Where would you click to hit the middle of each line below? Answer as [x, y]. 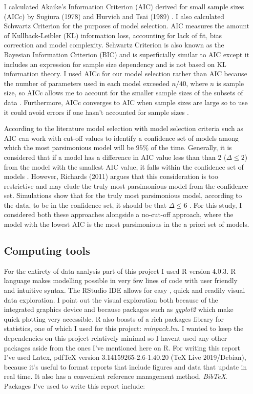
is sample [230, 83]
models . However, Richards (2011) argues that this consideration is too [111, 176]
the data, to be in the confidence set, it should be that [85, 205]
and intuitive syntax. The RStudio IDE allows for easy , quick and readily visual [125, 290]
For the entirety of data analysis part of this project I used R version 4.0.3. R [120, 271]
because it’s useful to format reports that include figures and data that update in [126, 366]
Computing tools [47, 251]
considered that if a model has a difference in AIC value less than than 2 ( [115, 157]
